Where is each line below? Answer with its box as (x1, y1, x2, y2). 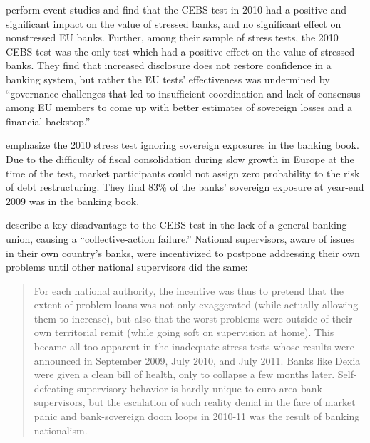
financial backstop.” (6, 113, 91, 128)
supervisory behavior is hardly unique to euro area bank (77, 380, 322, 395)
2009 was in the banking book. (6, 193, 140, 208)
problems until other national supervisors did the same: (6, 259, 248, 274)
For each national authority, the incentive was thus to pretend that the (34, 283, 344, 298)
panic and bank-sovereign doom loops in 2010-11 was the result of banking (34, 409, 360, 424)
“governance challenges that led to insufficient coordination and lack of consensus (6, 85, 361, 100)
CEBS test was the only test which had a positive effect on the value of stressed (6, 43, 355, 58)
